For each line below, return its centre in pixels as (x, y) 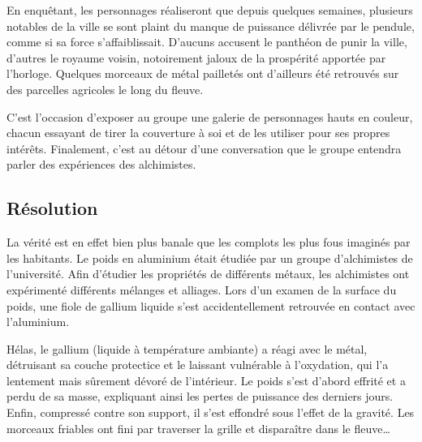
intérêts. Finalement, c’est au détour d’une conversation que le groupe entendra (204, 148)
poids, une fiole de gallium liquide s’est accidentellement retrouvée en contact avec (211, 305)
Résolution (52, 208)
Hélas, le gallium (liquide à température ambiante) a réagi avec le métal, (187, 348)
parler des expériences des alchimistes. (101, 164)
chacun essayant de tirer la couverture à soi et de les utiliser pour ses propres (198, 133)
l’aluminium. (38, 322)
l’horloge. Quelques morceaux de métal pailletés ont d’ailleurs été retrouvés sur (203, 73)
